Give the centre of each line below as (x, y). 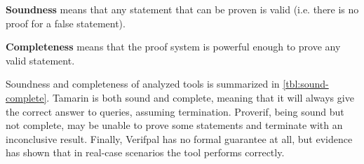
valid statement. (40, 60)
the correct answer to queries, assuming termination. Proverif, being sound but (175, 111)
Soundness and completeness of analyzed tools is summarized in (143, 84)
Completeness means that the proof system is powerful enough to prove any (173, 47)
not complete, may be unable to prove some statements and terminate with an (174, 125)
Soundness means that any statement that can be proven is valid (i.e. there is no (182, 9)
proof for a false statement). (66, 23)
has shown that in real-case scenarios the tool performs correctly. (145, 152)
